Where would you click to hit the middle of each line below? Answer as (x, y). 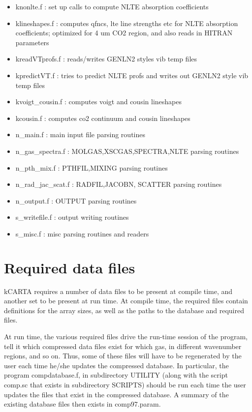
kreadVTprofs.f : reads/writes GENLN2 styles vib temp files (106, 59)
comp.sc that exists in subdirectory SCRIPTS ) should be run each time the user (125, 384)
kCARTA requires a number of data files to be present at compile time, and (118, 291)
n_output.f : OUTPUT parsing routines (76, 200)
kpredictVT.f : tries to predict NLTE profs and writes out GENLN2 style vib (132, 75)
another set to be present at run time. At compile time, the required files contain (126, 301)
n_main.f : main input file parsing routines (80, 134)
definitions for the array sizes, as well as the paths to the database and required (124, 310)
